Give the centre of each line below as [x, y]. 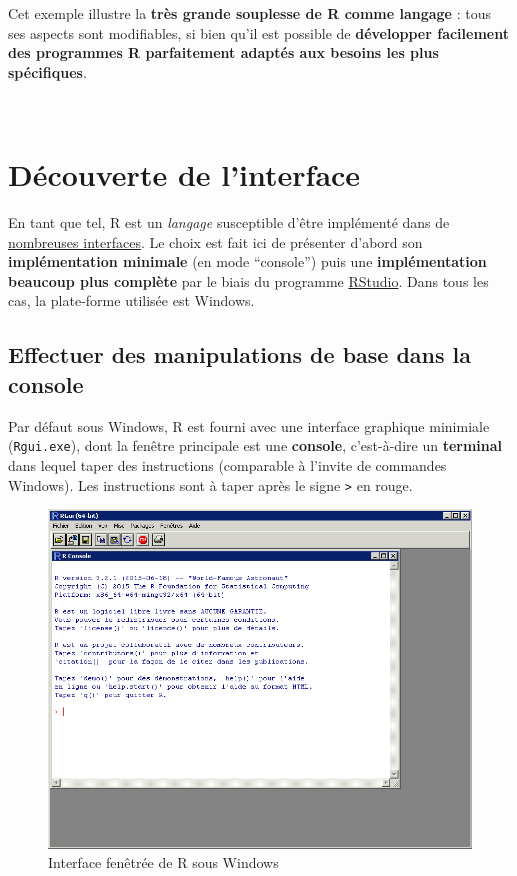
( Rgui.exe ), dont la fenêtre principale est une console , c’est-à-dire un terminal [255, 445]
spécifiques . [47, 71]
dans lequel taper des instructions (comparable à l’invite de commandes [227, 464]
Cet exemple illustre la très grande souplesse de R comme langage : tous [249, 13]
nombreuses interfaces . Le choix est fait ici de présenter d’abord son [215, 241]
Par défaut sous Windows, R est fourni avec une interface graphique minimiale [249, 425]
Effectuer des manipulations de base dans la [240, 354]
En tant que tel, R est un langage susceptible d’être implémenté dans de [229, 222]
